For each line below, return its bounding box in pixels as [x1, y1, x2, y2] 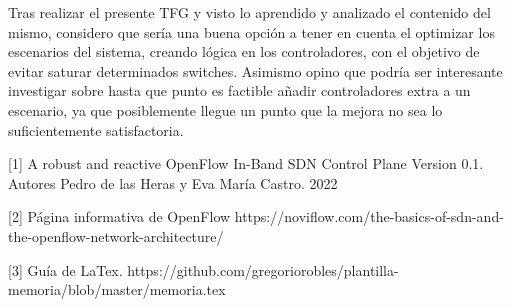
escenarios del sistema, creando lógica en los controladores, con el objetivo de [8, 41, 480, 62]
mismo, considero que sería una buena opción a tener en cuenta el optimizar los [8, 21, 495, 42]
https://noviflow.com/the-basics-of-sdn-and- [234, 206, 504, 227]
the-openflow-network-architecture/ [8, 225, 224, 246]
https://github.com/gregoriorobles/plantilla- [127, 259, 399, 280]
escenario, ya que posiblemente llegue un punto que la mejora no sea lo [8, 99, 443, 120]
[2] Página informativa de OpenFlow [8, 206, 231, 227]
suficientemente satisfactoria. [8, 119, 184, 140]
